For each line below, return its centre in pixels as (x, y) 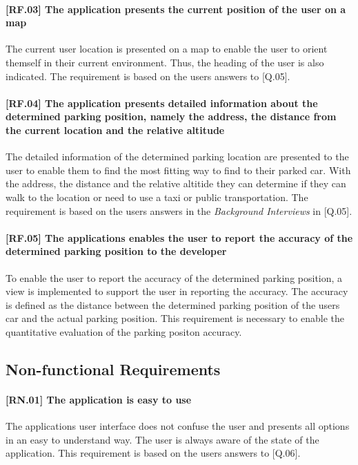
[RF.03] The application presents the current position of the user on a (176, 9)
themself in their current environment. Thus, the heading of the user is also (165, 62)
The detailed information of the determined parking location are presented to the (177, 156)
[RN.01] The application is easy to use (99, 399)
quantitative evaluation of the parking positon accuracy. (124, 331)
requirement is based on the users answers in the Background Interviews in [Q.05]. (179, 210)
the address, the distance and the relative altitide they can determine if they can (176, 183)
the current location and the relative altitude (115, 130)
